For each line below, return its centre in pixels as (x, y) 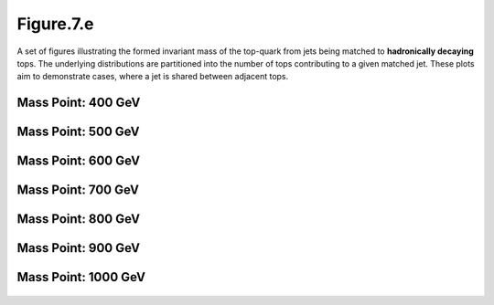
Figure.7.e (55, 24)
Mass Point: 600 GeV (79, 161)
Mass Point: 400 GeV (79, 103)
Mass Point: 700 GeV (78, 190)
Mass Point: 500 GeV (79, 132)
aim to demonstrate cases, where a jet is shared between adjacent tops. (153, 77)
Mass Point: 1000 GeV (81, 277)
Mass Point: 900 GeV (79, 248)
